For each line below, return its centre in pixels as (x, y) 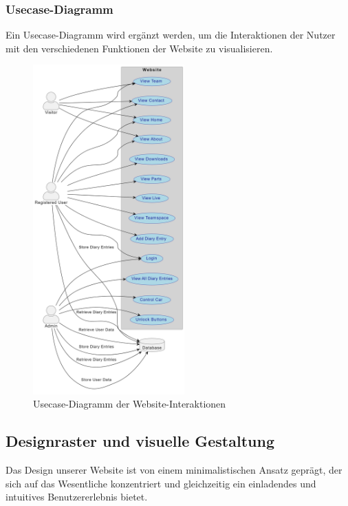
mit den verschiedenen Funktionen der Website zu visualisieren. (139, 48)
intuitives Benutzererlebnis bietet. (77, 497)
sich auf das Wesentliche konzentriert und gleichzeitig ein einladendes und (161, 483)
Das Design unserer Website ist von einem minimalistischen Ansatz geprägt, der (174, 470)
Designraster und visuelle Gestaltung (140, 441)
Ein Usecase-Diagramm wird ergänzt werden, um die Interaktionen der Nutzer (171, 35)
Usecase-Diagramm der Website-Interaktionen (130, 404)
